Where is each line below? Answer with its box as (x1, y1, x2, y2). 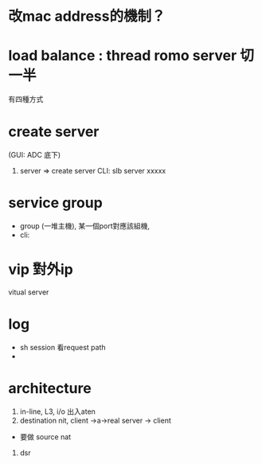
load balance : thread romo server (8, 47, 237, 64)
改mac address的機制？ (8, 7, 166, 25)
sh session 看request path (19, 342, 106, 352)
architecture (8, 380, 92, 398)
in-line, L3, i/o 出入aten (19, 407, 96, 416)
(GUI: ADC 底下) (8, 150, 61, 160)
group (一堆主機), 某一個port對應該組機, (19, 221, 150, 231)
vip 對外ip (8, 260, 73, 279)
